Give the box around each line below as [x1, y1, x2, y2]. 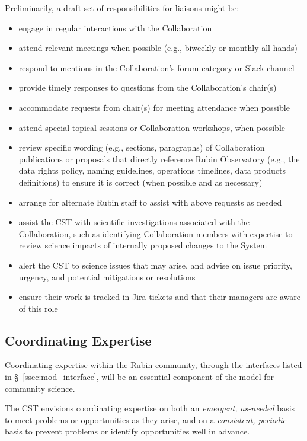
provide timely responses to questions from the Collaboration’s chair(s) [18, 81, 277, 94]
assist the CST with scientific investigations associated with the [18, 216, 250, 228]
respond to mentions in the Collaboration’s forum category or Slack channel [18, 61, 295, 73]
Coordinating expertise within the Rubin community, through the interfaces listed [5, 359, 302, 371]
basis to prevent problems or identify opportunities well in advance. [5, 425, 250, 437]
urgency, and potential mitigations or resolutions [18, 270, 196, 283]
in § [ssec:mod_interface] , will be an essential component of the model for [5, 370, 274, 383]
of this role [18, 302, 58, 314]
